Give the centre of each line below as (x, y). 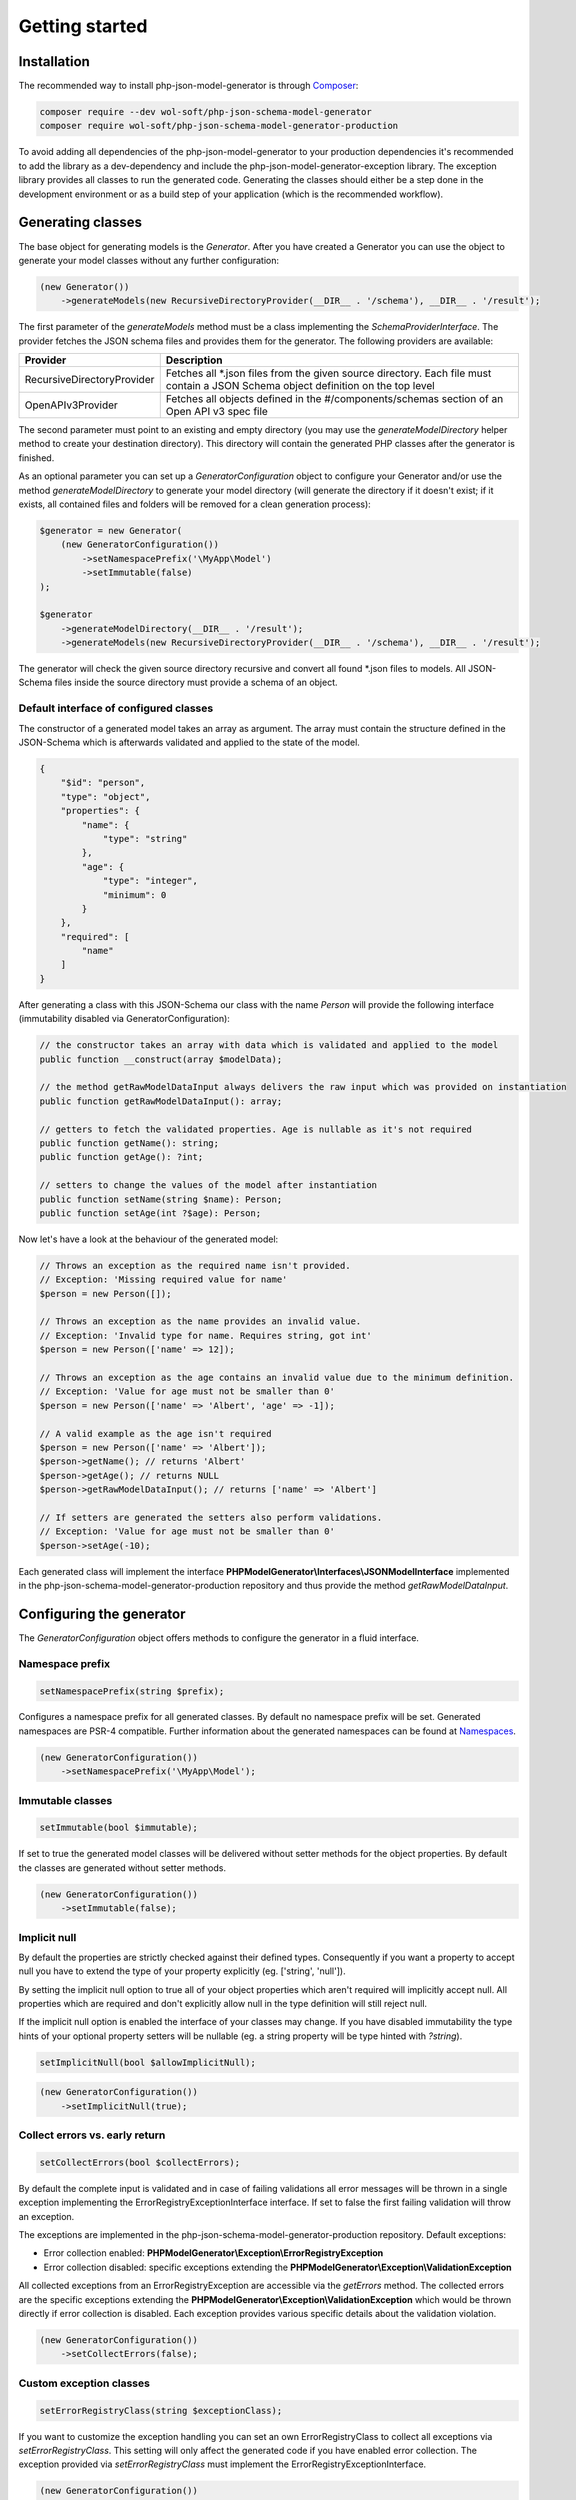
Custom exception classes (84, 2383)
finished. (36, 457)
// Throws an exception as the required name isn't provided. (195, 1265)
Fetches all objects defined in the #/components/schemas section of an (334, 399)
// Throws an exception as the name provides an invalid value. (200, 1321)
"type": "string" (145, 838)
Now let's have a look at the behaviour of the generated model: (148, 1239)
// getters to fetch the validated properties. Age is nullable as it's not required (255, 1129)
